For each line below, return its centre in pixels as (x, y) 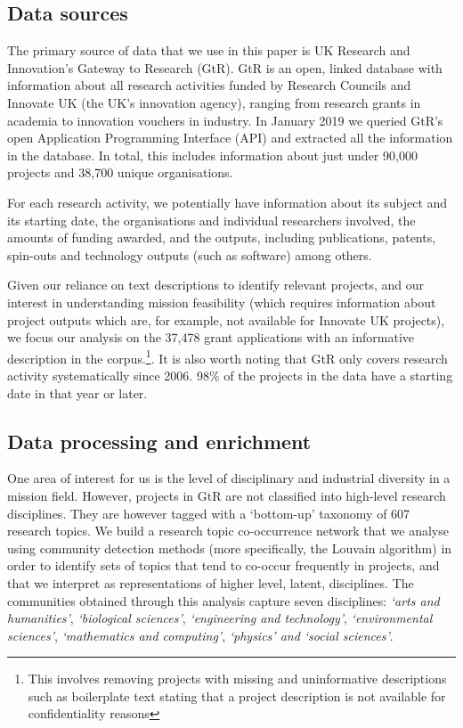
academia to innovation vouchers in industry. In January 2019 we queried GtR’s (225, 120)
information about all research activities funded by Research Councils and (209, 85)
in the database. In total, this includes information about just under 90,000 (212, 155)
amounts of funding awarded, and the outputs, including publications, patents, (222, 237)
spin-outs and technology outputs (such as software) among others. (190, 254)
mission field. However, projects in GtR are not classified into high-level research (227, 495)
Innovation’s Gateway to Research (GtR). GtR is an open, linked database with (225, 67)
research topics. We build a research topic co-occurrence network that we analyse (228, 531)
